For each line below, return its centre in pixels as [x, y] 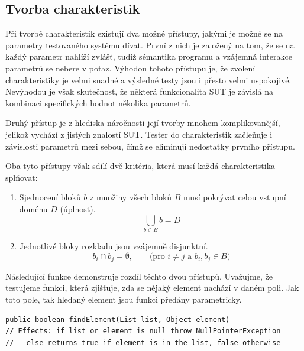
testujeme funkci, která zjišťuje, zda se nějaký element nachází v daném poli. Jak [152, 287]
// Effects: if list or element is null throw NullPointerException [143, 331]
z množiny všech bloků [131, 197]
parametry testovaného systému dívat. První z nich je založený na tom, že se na [150, 45]
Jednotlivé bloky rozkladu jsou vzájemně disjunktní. [114, 246]
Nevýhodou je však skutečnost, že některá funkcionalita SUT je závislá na [140, 91]
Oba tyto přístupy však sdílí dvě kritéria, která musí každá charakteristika [140, 166]
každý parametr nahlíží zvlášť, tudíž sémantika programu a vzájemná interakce [149, 56]
